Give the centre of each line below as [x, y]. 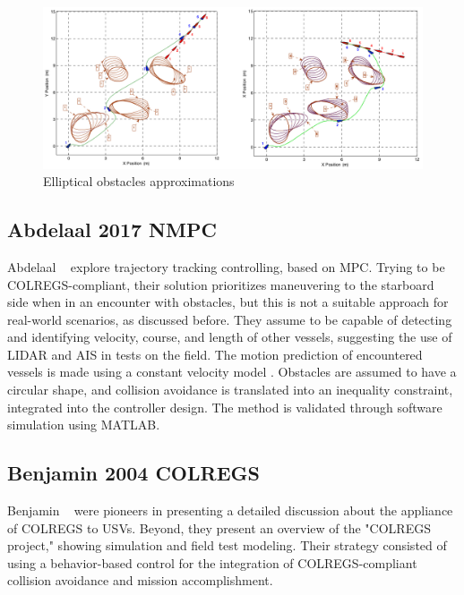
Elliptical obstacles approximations [139, 181]
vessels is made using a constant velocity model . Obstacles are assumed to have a [232, 372]
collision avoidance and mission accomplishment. [140, 580]
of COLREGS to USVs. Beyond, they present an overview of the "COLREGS [219, 527]
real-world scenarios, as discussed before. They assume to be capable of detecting [230, 319]
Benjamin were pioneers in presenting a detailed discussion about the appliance [230, 510]
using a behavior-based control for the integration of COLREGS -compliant [212, 562]
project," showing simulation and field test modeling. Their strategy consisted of [227, 545]
